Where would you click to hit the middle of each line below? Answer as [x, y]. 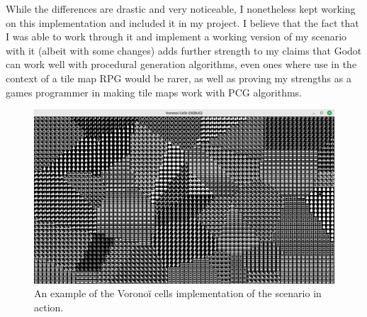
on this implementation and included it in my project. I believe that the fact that [182, 22]
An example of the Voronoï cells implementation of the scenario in [178, 293]
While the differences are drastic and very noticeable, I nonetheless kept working [181, 9]
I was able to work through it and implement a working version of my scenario [176, 37]
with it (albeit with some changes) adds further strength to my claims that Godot [184, 50]
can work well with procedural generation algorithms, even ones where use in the [181, 64]
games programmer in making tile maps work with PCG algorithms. [154, 92]
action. [49, 307]
